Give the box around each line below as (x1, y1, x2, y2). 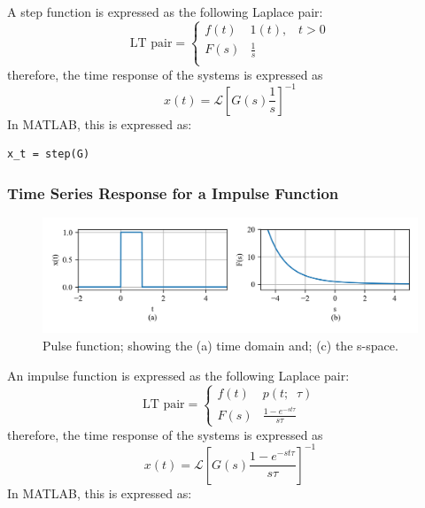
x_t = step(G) (7, 148, 90, 161)
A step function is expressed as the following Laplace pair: (7, 3, 323, 20)
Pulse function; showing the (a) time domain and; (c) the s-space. (42, 336, 398, 355)
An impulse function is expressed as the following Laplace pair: (7, 366, 350, 384)
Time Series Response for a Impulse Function (7, 181, 339, 204)
